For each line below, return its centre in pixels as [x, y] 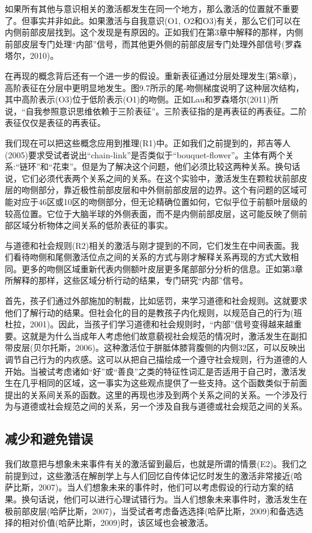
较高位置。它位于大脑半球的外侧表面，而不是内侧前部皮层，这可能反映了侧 [152, 213]
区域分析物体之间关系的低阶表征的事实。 [93, 225]
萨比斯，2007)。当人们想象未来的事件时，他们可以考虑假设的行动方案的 [145, 487]
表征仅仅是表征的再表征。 [55, 123]
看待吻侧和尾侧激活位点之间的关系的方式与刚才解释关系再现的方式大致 [151, 257]
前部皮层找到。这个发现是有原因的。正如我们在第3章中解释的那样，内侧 [162, 32]
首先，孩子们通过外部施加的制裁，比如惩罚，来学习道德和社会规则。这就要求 [156, 301]
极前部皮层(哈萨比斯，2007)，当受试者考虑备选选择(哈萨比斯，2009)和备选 [150, 511]
